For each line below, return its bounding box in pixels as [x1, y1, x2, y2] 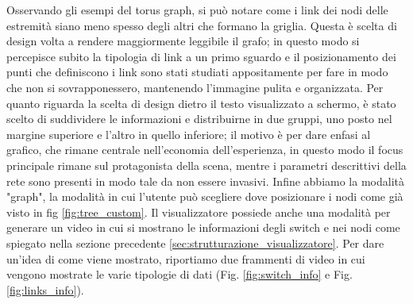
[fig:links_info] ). [6, 281, 84, 298]
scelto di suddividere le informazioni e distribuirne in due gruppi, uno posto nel [6, 110, 392, 127]
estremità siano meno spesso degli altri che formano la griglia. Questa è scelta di [6, 17, 397, 33]
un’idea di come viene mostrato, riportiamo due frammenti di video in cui [6, 250, 365, 267]
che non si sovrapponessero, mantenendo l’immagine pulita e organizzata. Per [6, 79, 384, 95]
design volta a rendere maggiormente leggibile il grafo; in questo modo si [6, 33, 360, 49]
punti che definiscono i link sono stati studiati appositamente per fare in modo [6, 63, 388, 80]
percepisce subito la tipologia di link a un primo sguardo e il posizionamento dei [6, 48, 396, 64]
